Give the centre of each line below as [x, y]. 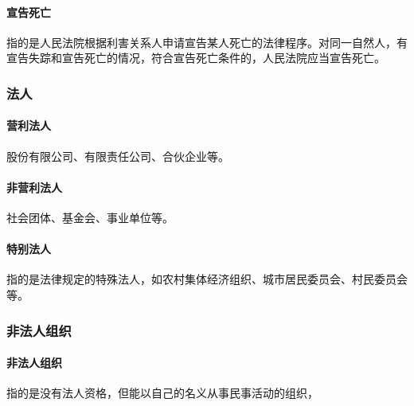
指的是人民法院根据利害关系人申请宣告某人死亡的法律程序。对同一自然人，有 [207, 42]
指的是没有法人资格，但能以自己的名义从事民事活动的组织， [162, 393]
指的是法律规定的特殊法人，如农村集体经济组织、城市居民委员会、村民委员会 [207, 279]
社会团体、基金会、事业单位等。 [90, 218]
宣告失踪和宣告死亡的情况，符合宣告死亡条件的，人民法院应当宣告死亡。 [196, 58]
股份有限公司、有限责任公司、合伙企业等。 [118, 156]
